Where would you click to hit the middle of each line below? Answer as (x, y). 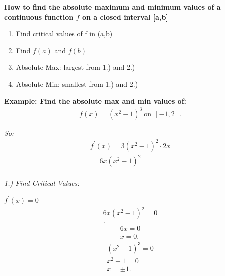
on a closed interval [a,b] (125, 16)
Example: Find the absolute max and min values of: (95, 100)
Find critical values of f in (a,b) (64, 33)
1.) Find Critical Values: (42, 183)
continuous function (39, 16)
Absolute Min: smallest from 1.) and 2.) (77, 83)
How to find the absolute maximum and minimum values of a (112, 7)
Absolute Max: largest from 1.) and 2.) (75, 67)
